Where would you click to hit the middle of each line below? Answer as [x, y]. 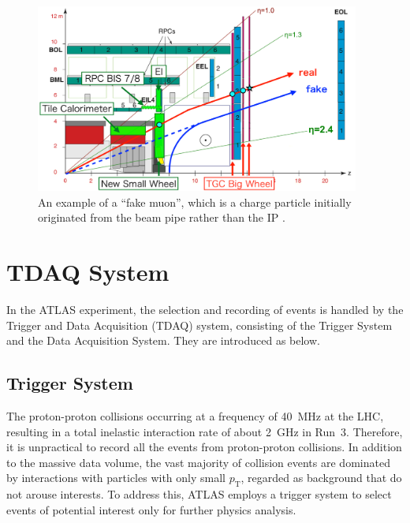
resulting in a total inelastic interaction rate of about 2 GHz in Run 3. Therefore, [205, 431]
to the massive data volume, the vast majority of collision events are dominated [198, 462]
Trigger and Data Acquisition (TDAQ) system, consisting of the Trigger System [199, 325]
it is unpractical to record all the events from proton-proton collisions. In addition [204, 447]
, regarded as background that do [321, 478]
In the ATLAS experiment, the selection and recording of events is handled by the [205, 309]
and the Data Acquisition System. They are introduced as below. [163, 340]
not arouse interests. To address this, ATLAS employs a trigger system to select [199, 494]
